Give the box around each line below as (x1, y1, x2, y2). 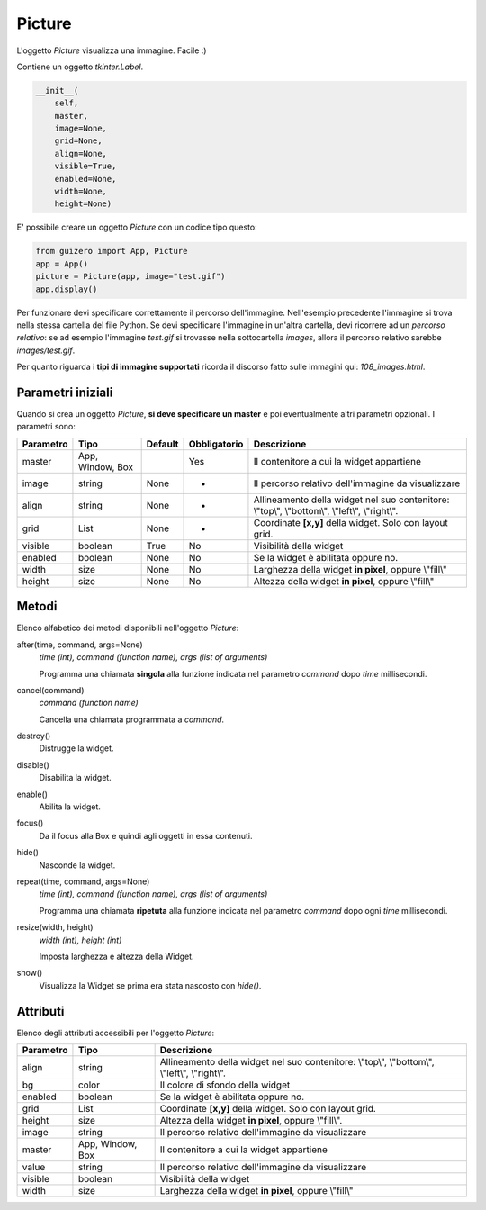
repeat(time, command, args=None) (16, 876, 150, 887)
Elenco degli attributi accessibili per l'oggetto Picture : (16, 1027, 215, 1038)
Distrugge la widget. (39, 743, 114, 754)
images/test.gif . (16, 345, 76, 356)
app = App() (35, 258, 89, 269)
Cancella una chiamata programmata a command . (39, 714, 225, 725)
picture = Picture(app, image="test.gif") (35, 271, 226, 282)
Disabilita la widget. (39, 772, 112, 783)
